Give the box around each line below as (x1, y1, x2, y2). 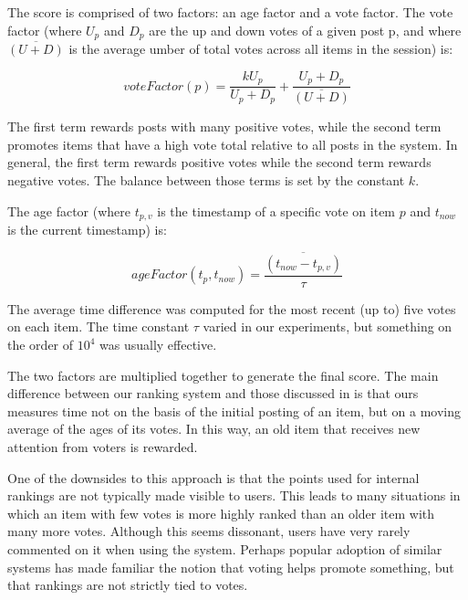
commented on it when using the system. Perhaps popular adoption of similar (7, 539, 442, 558)
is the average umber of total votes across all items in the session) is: (68, 39, 453, 58)
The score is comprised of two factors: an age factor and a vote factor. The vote (7, 3, 453, 21)
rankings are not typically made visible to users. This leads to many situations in (7, 486, 461, 505)
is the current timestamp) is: (7, 220, 167, 239)
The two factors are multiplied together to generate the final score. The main (7, 365, 439, 384)
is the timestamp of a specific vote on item (157, 201, 396, 220)
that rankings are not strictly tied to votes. (7, 575, 248, 595)
